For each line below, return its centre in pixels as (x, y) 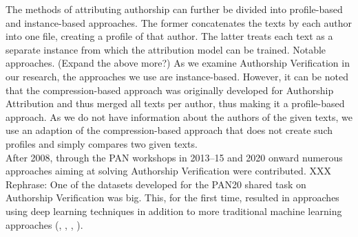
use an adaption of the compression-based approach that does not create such (169, 130)
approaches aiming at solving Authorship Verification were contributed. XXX (168, 171)
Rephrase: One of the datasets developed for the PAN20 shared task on (156, 184)
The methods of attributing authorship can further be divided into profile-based (174, 9)
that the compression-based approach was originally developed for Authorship (170, 90)
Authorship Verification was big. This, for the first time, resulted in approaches (172, 197)
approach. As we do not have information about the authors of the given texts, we (179, 116)
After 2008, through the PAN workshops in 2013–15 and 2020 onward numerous (174, 157)
